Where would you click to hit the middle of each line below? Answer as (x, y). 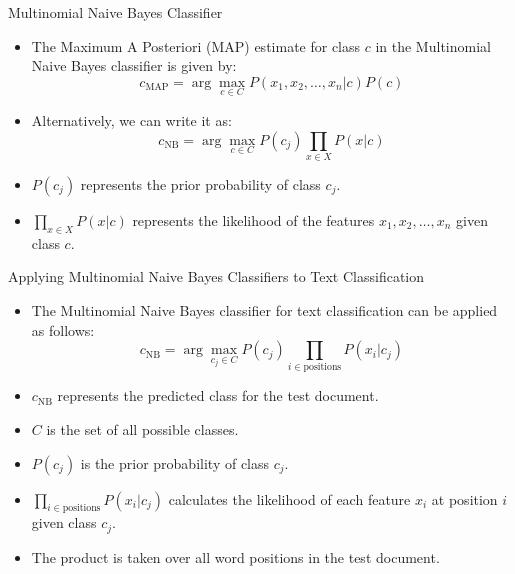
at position (464, 498)
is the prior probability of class (175, 462)
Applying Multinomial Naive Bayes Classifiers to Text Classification (216, 276)
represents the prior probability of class (200, 183)
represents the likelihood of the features (253, 219)
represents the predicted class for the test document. (218, 395)
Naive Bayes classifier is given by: (134, 65)
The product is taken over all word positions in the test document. (235, 556)
